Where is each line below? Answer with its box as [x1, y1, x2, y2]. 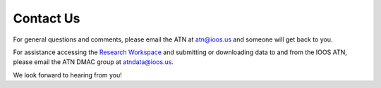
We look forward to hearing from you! [13, 70, 123, 79]
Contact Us [13, 11, 80, 26]
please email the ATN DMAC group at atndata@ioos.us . [13, 58, 174, 66]
